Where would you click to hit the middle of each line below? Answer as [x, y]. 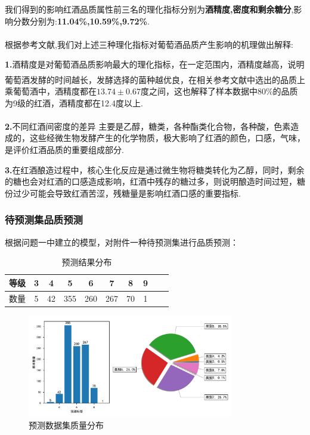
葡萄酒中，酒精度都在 [55, 91]
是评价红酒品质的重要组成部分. [64, 149]
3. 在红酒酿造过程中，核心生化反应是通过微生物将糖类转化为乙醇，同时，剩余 [155, 169]
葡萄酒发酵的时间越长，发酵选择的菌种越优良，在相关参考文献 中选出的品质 [151, 79]
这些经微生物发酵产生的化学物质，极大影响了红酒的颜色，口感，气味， [167, 138]
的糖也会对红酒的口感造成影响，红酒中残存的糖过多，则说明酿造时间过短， [151, 181]
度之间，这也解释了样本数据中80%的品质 [219, 91]
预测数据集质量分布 [66, 425]
